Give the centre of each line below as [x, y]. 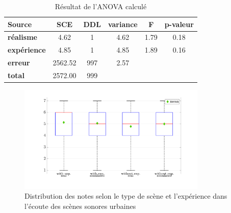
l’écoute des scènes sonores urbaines [80, 206]
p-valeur [179, 24]
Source [20, 24]
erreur [19, 63]
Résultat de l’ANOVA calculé [101, 6]
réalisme [22, 37]
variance [123, 24]
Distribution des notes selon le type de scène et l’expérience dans [126, 196]
